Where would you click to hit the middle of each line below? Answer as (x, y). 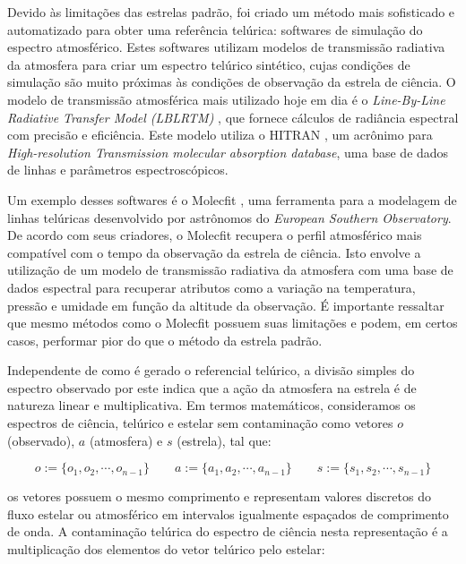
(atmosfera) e (126, 440)
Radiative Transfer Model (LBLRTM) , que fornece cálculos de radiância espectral (233, 117)
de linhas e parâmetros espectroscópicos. (118, 170)
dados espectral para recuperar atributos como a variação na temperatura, (211, 287)
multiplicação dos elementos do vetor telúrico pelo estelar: (166, 549)
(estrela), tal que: (224, 440)
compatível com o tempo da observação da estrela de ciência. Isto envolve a (214, 252)
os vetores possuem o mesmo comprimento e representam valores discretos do (219, 496)
